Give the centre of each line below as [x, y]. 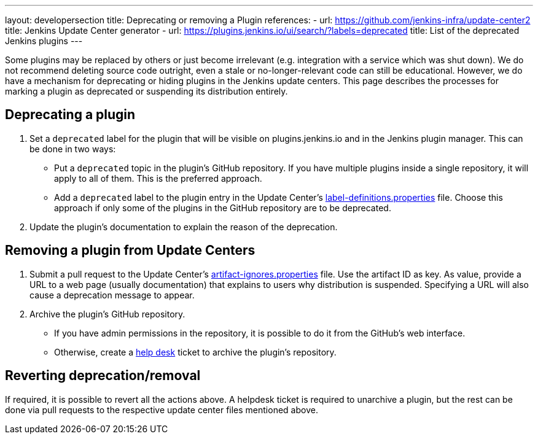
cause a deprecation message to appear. [112, 295]
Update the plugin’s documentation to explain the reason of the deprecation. [184, 227]
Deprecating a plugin [70, 115]
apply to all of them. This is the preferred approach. [158, 178]
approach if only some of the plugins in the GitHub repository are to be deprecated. [223, 208]
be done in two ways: [73, 149]
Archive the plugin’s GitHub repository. [107, 314]
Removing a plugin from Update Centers [130, 251]
